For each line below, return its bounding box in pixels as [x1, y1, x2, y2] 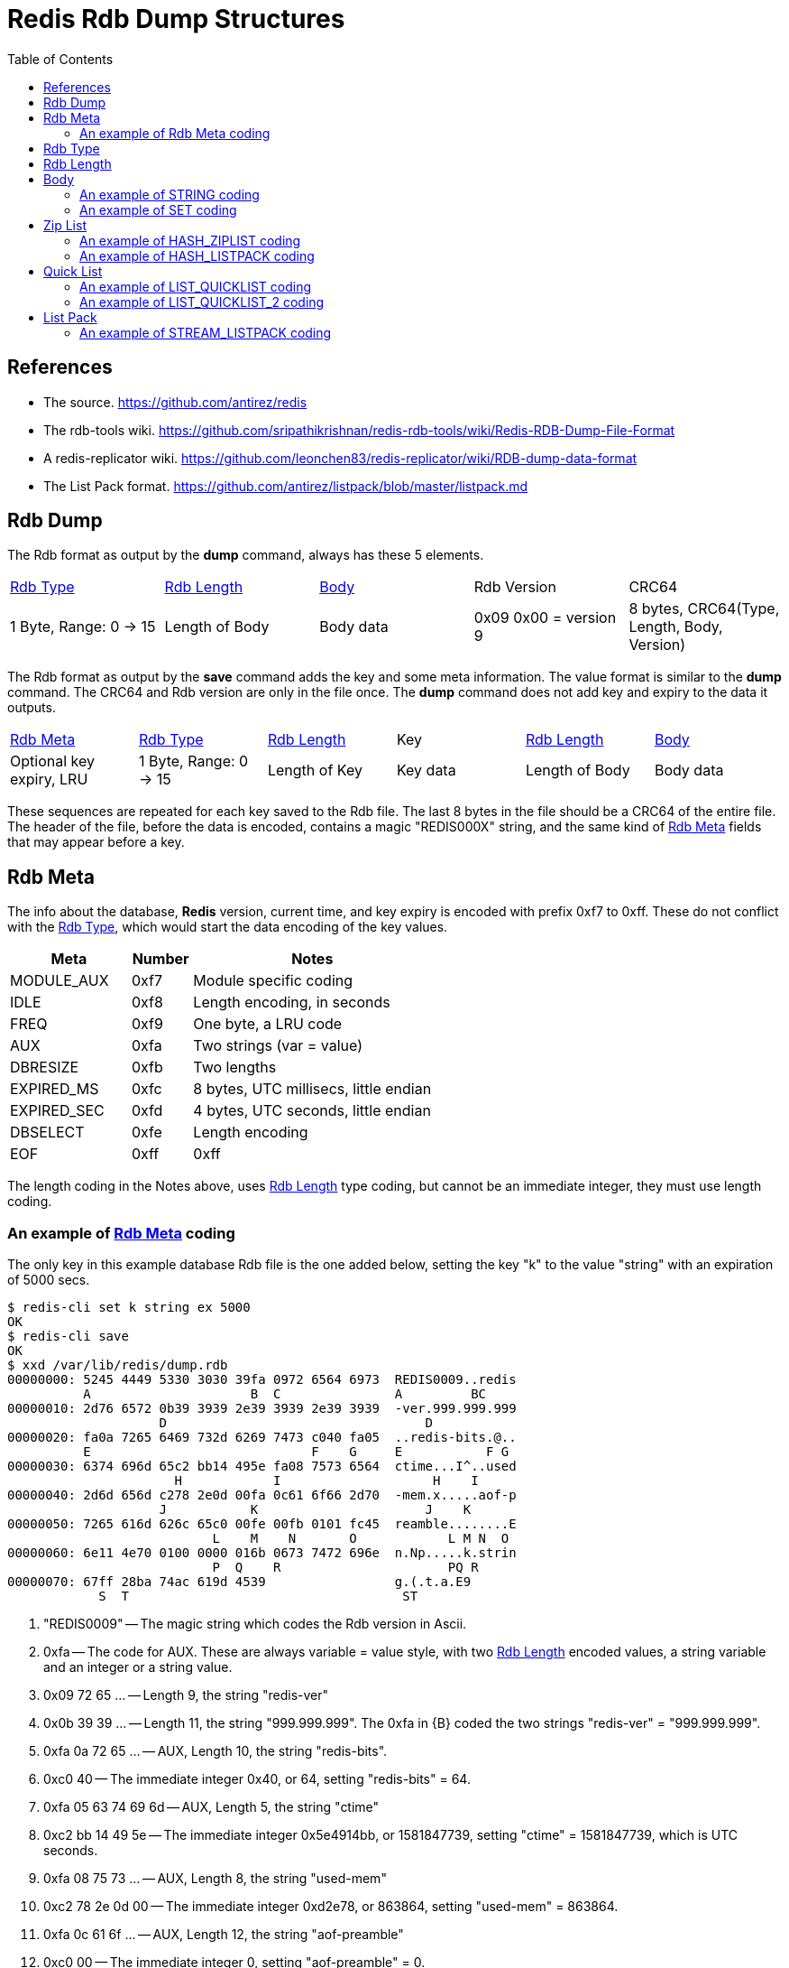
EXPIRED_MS [10, 1080, 99, 1099]
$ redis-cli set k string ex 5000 [7, 1300, 251, 1315]
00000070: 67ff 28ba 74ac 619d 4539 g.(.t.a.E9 [7, 1574, 472, 1590]
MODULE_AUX [10, 971, 109, 990]
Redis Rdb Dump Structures [7, 4, 345, 34]
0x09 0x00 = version [473, 608, 617, 627]
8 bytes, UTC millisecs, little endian [193, 1080, 432, 1099]
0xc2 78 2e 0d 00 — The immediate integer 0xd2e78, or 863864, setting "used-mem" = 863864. [43, 1898, 619, 1915]
